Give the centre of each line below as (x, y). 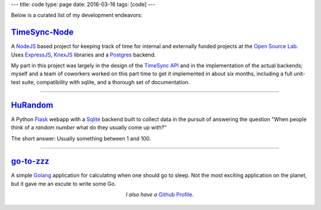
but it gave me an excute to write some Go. (64, 183)
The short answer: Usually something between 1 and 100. (81, 138)
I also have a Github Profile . (160, 195)
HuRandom (32, 105)
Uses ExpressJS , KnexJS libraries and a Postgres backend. (84, 55)
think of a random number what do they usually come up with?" (89, 128)
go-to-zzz (30, 161)
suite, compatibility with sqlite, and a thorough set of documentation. (106, 82)
